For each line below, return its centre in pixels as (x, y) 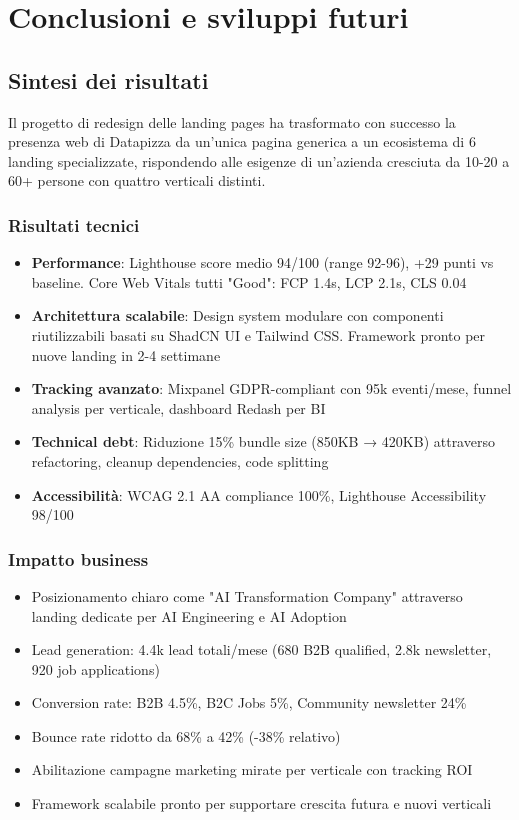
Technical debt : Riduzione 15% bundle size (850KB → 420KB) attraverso (263, 441)
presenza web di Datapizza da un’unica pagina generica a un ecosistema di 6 (242, 141)
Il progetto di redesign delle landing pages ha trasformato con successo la (232, 121)
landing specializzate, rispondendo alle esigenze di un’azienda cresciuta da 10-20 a (259, 160)
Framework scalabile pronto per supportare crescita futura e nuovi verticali (261, 803)
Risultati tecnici (74, 224)
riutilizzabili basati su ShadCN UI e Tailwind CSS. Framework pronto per (258, 334)
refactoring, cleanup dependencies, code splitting (180, 460)
